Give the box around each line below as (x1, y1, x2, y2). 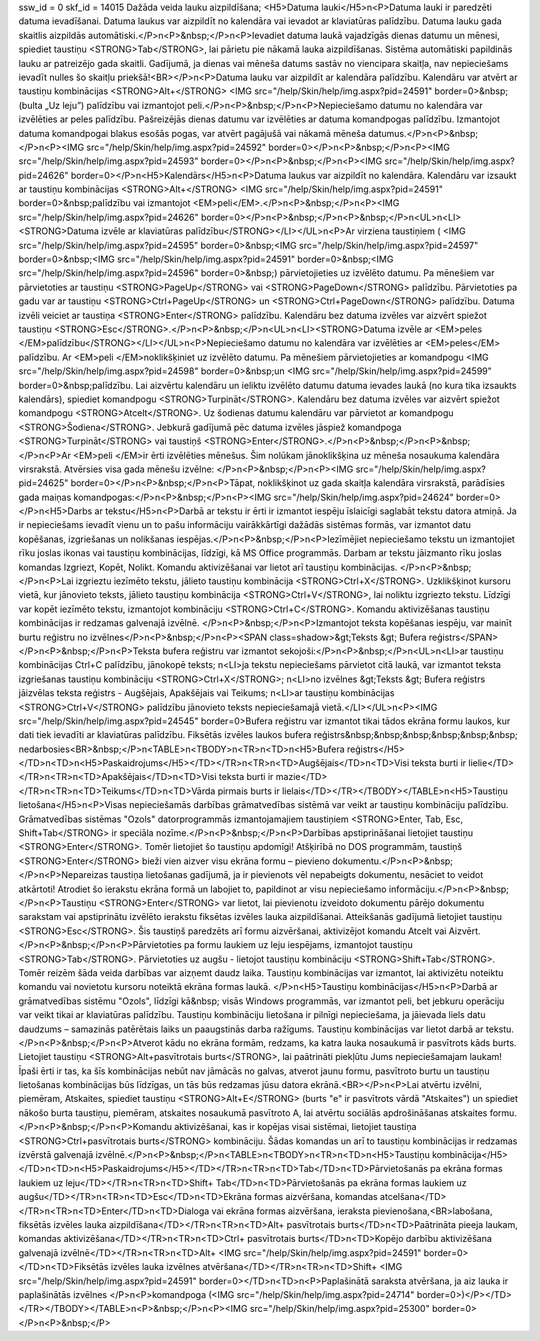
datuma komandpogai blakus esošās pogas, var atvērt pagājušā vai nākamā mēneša (18, 127, 367, 139)
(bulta (18, 99, 44, 111)
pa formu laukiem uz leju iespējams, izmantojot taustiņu (183, 939, 414, 951)
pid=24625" (18, 477, 69, 489)
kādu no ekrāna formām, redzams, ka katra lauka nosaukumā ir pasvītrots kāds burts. (165, 1036, 517, 1049)
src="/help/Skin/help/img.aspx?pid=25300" (249, 1303, 430, 1315)
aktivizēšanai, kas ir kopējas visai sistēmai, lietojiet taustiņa (173, 1121, 417, 1133)
